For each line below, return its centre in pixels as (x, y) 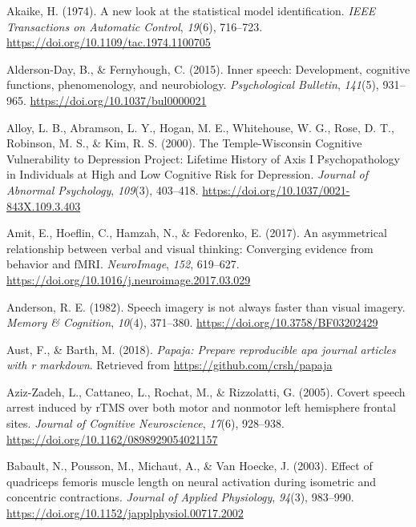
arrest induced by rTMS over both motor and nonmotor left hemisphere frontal (201, 407)
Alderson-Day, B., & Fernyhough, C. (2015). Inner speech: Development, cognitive (208, 68)
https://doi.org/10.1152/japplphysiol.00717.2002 (125, 513)
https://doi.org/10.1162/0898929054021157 (112, 438)
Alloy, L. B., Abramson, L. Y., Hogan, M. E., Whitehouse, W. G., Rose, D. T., (200, 127)
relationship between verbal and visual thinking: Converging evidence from (190, 248)
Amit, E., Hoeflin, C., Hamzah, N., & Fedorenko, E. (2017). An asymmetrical (197, 233)
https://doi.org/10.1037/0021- (276, 189)
